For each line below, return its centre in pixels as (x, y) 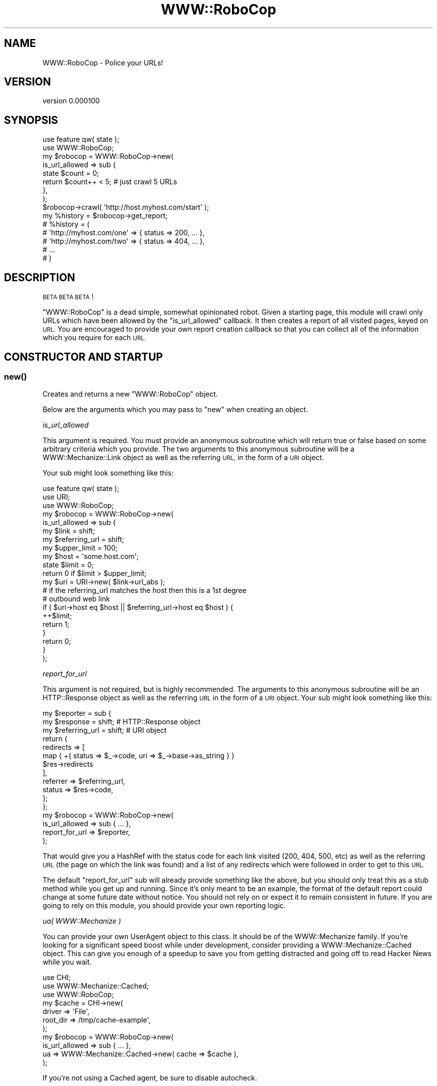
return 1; (56, 624)
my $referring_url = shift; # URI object (105, 730)
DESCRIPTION (40, 277)
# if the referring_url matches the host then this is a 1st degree (144, 590)
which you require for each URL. (94, 338)
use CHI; (57, 978)
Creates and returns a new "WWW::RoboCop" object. (130, 394)
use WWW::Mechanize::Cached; (96, 986)
